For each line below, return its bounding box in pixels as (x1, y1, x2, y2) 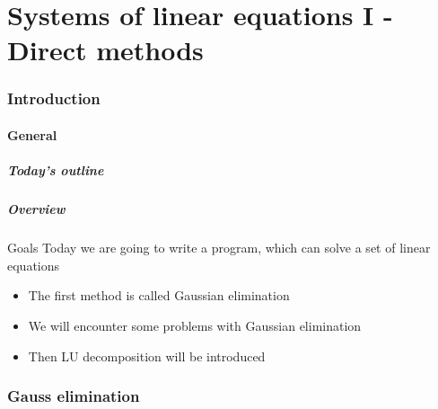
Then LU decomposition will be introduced (28, 346, 266, 365)
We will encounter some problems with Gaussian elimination (28, 316, 362, 334)
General (7, 126, 57, 144)
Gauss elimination (7, 385, 140, 407)
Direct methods (7, 31, 204, 68)
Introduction (7, 87, 101, 110)
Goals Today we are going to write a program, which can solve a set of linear (7, 238, 431, 257)
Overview (7, 200, 66, 218)
